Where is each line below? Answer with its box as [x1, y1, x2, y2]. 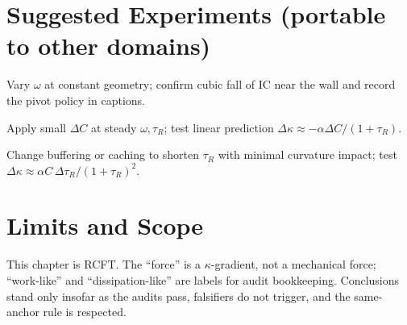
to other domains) [6, 29, 211, 62]
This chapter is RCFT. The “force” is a [6, 256, 201, 273]
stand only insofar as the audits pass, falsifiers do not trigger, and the [6, 287, 351, 304]
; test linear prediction [164, 119, 274, 135]
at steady [90, 119, 137, 135]
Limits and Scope [6, 209, 204, 242]
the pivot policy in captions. [6, 91, 145, 108]
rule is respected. [43, 303, 127, 320]
